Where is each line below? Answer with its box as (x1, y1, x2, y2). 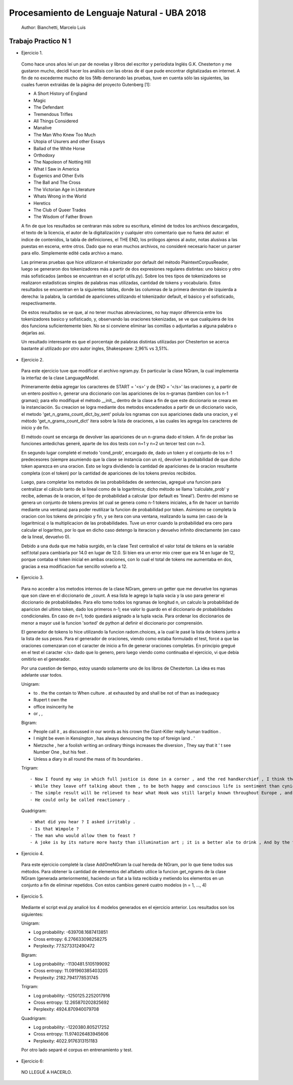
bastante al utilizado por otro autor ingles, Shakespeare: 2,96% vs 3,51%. (21, 345, 169, 352)
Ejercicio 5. (21, 893, 44, 899)
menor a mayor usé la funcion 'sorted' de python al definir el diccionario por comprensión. (21, 620, 204, 626)
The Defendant (33, 104, 64, 110)
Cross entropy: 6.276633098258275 (33, 936, 107, 942)
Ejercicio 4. (21, 850, 44, 856)
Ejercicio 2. (21, 357, 44, 362)
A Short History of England (33, 90, 87, 96)
